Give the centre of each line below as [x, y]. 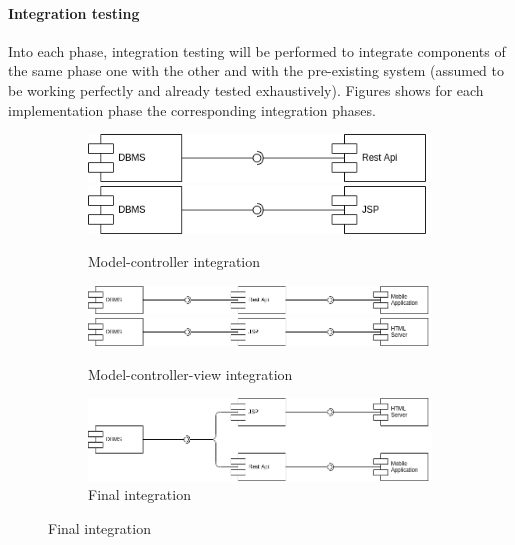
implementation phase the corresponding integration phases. [192, 109]
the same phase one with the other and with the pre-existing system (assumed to [256, 70]
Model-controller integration [174, 261]
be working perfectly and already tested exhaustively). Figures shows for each [246, 89]
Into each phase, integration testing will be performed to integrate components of [257, 50]
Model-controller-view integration [190, 373]
